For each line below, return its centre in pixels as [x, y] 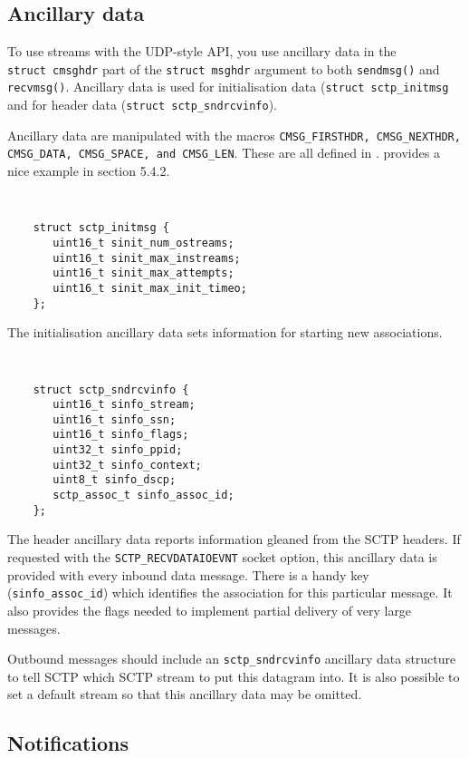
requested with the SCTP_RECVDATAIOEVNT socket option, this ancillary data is [222, 557]
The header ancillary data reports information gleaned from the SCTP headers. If [234, 539]
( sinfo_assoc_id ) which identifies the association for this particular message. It [230, 593]
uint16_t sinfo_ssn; [115, 419]
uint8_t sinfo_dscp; [115, 480]
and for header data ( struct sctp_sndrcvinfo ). [142, 105]
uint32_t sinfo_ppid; [118, 450]
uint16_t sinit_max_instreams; [147, 258]
